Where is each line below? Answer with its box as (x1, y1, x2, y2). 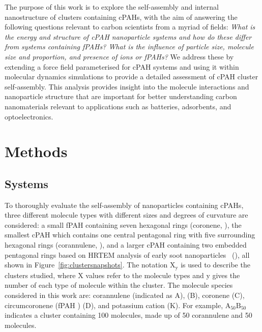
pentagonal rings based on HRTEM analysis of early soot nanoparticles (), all (5, 249, 250, 260)
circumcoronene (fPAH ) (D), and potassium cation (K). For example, (5, 299, 223, 310)
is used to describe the (181, 259, 250, 270)
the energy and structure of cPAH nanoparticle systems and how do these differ (5, 31, 252, 42)
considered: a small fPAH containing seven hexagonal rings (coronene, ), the (5, 219, 242, 230)
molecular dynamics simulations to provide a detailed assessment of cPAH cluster (5, 71, 258, 82)
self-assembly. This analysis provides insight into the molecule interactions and (5, 81, 249, 92)
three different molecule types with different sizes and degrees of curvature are (5, 209, 248, 220)
